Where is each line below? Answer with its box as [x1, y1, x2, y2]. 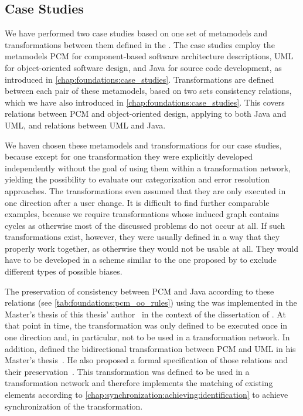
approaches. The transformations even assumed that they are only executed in [5, 184, 286, 197]
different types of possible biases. [5, 265, 122, 278]
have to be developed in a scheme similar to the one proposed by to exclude [5, 253, 277, 266]
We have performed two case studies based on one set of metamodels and [5, 27, 268, 39]
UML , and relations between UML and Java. [5, 119, 166, 131]
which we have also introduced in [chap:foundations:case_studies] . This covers [5, 96, 285, 108]
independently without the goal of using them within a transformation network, [5, 161, 291, 174]
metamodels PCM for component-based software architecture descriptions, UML [5, 50, 294, 62]
